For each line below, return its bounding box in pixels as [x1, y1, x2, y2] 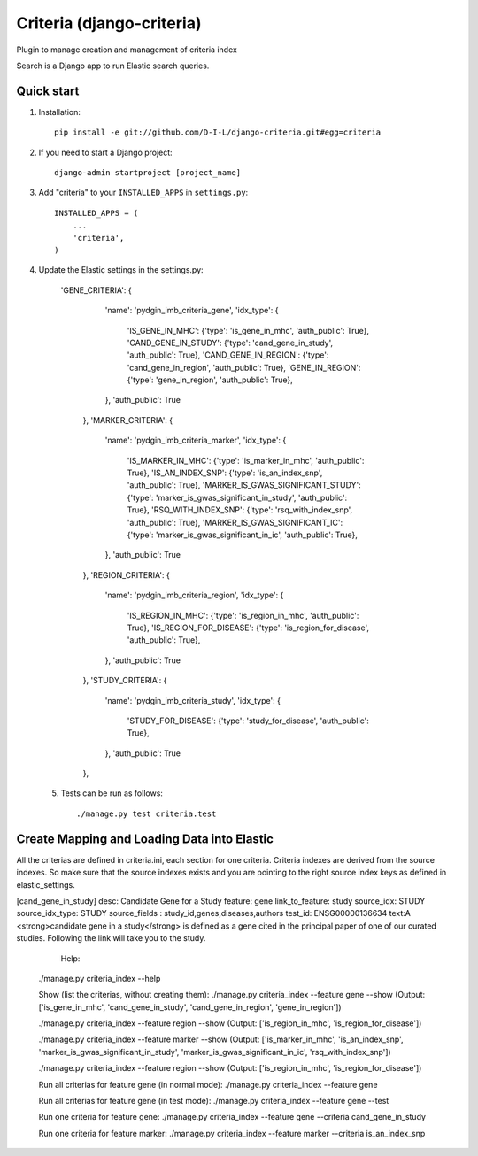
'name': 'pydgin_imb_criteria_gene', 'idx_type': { [104, 305, 279, 316]
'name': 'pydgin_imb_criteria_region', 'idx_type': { [104, 590, 284, 601]
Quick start [16, 83, 80, 98]
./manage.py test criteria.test [76, 808, 217, 819]
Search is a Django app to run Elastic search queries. [16, 60, 210, 71]
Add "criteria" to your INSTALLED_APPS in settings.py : [38, 187, 249, 198]
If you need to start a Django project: [38, 147, 173, 158]
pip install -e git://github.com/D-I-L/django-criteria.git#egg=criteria [54, 127, 382, 137]
